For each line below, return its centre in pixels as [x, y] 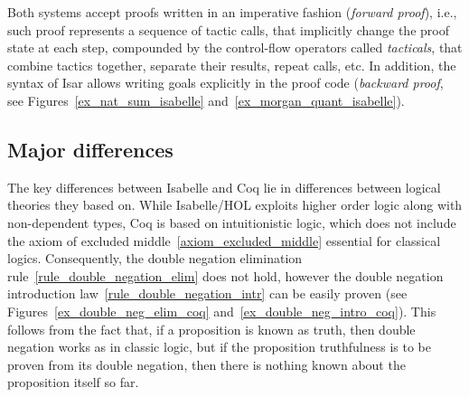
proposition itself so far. [73, 382]
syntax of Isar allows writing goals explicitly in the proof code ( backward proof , [225, 83]
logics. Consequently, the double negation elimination [155, 258]
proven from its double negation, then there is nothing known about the [206, 364]
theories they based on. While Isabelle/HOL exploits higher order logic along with [235, 205]
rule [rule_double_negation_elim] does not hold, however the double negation [225, 275]
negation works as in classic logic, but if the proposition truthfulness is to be [219, 347]
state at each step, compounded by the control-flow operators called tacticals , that [235, 47]
